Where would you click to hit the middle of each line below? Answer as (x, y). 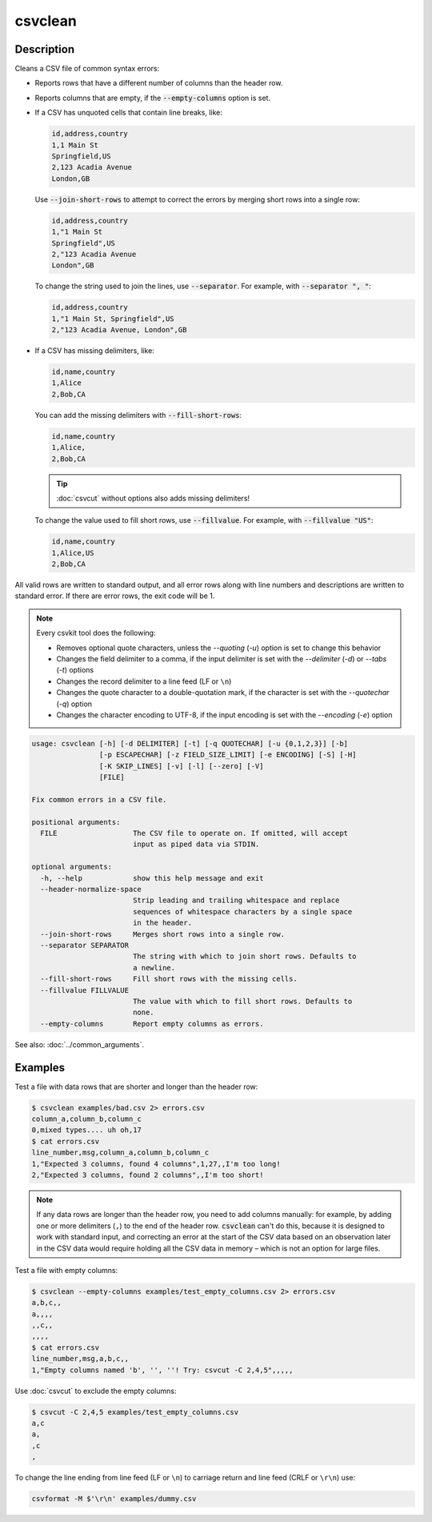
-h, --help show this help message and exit (152, 878)
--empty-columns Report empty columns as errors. (152, 1024)
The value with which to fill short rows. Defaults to (242, 1001)
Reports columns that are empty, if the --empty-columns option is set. (153, 98)
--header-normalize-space (91, 890)
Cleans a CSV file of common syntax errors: (87, 69)
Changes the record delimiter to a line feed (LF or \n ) (144, 681)
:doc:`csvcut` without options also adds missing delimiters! (153, 498)
